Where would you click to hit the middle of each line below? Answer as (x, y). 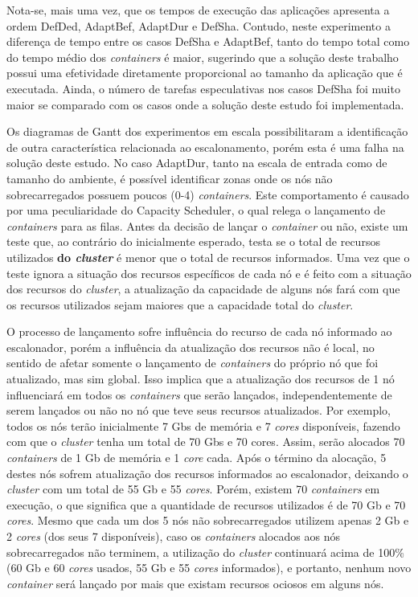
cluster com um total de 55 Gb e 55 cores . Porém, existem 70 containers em (193, 489)
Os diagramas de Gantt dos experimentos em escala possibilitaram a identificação (207, 131)
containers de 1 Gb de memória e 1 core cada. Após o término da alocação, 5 (197, 458)
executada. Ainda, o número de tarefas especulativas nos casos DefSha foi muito (203, 88)
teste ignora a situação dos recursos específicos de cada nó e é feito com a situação (209, 273)
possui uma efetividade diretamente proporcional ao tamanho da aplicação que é (205, 73)
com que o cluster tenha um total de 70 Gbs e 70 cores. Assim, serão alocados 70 (206, 442)
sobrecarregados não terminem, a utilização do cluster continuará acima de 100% (205, 552)
